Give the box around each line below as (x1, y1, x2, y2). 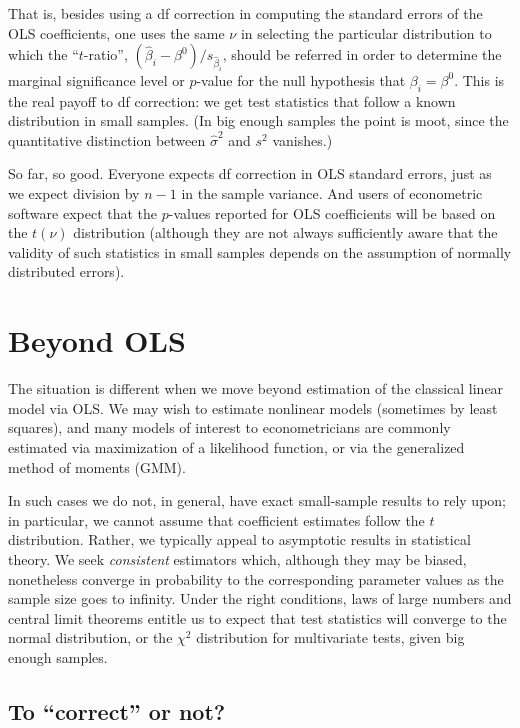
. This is (454, 69, 505, 90)
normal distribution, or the (8, 627, 173, 648)
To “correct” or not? (8, 695, 226, 726)
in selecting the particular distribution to (240, 22, 492, 43)
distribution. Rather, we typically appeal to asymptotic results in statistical (8, 529, 471, 550)
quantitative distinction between (8, 129, 206, 150)
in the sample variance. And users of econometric (181, 183, 483, 204)
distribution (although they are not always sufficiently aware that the (73, 222, 498, 243)
